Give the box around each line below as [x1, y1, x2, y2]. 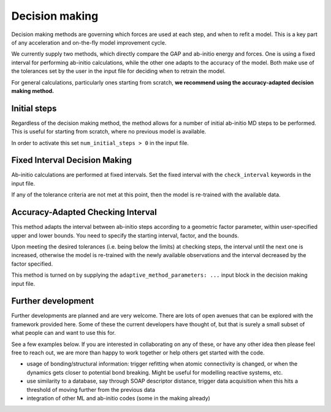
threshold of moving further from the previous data [26, 386, 156, 393]
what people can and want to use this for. [11, 329, 116, 337]
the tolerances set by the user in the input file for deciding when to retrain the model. [11, 67, 226, 75]
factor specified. [11, 260, 53, 268]
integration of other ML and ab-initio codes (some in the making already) [26, 394, 211, 402]
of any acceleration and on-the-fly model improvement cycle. [11, 39, 167, 46]
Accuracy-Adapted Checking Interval [11, 207, 158, 217]
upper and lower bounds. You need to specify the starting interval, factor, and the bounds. [11, 231, 239, 239]
